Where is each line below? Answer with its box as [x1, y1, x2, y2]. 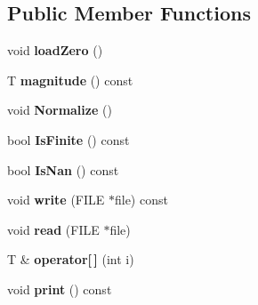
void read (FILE [7, 220, 100, 238]
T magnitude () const [7, 70, 133, 89]
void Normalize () [7, 100, 112, 119]
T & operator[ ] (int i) [7, 250, 134, 269]
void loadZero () [7, 41, 103, 60]
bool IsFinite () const [7, 130, 130, 148]
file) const [114, 190, 168, 209]
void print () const [7, 279, 112, 298]
